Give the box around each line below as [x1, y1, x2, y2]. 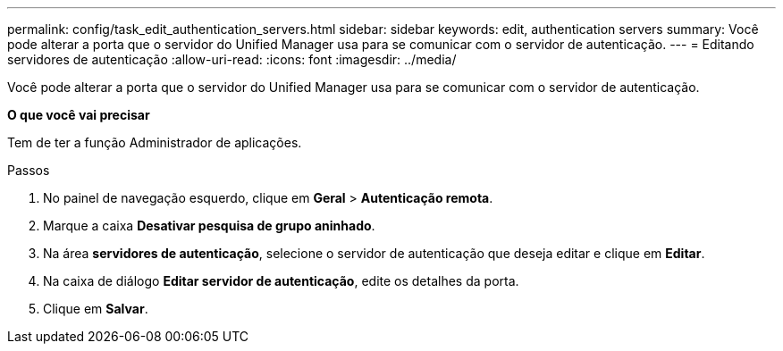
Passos [7, 163, 50, 178]
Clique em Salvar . [43, 301, 148, 316]
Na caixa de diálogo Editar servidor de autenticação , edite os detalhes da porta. [43, 273, 519, 288]
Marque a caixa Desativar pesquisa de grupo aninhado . [43, 218, 375, 233]
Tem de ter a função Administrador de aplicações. [7, 135, 302, 150]
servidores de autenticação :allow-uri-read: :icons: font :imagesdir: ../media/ [7, 52, 457, 67]
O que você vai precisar [7, 107, 150, 122]
